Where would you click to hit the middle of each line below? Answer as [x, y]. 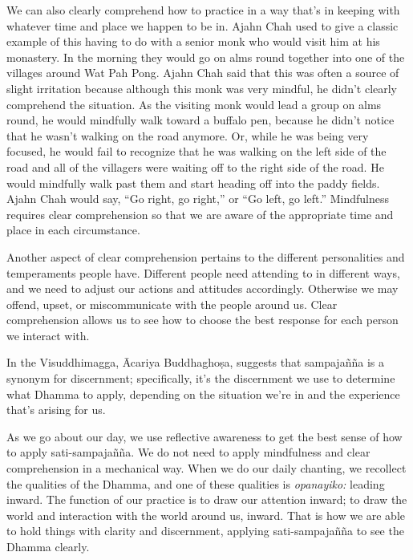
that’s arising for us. [56, 410]
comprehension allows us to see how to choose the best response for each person [202, 320]
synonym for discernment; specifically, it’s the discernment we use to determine [201, 378]
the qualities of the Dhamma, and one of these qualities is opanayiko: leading [196, 483]
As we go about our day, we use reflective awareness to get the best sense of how [204, 436]
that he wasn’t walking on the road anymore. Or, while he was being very [188, 135]
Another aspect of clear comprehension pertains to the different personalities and [206, 256]
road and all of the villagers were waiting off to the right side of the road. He [195, 166]
